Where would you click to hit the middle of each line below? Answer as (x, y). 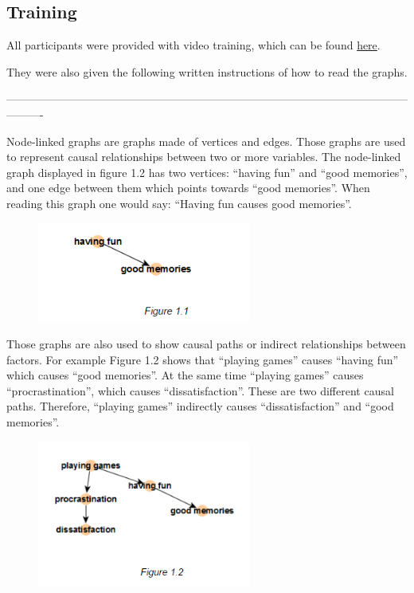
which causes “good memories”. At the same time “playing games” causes (185, 375)
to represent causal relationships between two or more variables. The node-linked (204, 157)
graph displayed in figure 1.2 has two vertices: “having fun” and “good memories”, (207, 172)
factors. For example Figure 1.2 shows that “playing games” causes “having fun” (203, 359)
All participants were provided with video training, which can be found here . (193, 45)
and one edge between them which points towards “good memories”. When (188, 188)
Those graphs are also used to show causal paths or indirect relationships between (206, 343)
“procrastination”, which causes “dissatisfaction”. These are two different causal (200, 390)
